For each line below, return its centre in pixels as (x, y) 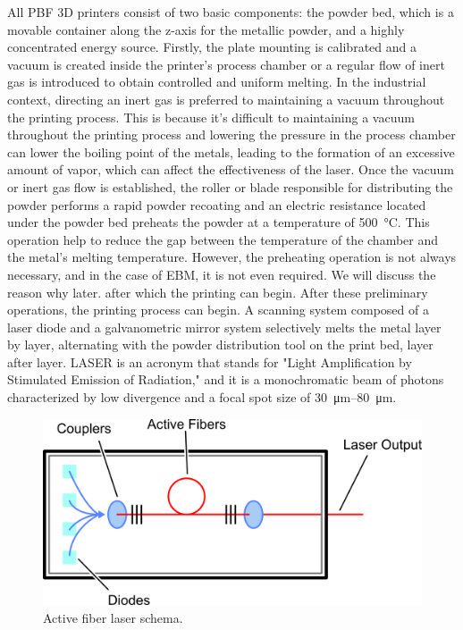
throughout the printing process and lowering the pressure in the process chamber (231, 134)
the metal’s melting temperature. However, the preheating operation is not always (232, 257)
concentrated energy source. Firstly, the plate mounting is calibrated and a (212, 47)
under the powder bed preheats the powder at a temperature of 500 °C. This (219, 222)
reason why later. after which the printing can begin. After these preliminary (218, 292)
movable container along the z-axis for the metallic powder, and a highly (206, 29)
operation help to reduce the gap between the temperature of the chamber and (223, 239)
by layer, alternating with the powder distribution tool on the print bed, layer (220, 344)
